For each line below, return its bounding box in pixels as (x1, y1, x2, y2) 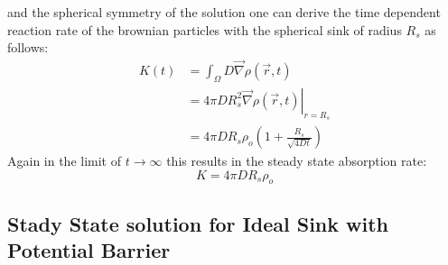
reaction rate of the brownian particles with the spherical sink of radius (7, 20, 402, 39)
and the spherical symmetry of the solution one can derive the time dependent (7, 3, 441, 21)
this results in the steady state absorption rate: (166, 151, 427, 170)
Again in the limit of (7, 151, 122, 170)
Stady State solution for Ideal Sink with (7, 209, 388, 237)
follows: (7, 38, 49, 57)
